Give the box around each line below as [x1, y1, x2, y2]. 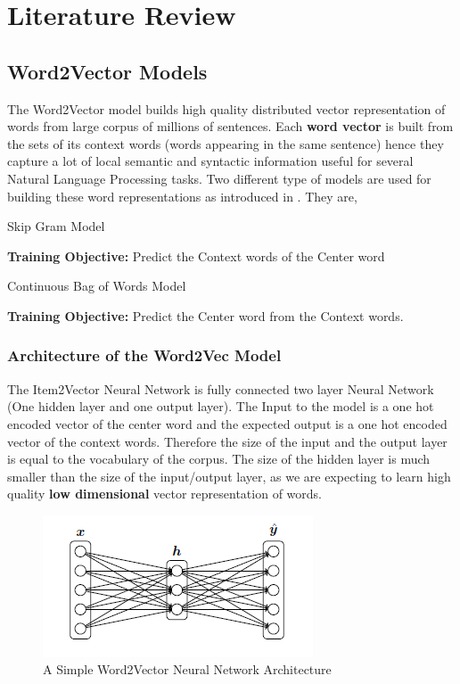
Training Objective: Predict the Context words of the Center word [7, 246, 385, 265]
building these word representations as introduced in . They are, [7, 186, 357, 205]
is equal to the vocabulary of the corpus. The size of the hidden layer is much [7, 449, 431, 468]
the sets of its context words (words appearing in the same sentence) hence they [7, 134, 444, 152]
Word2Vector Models [7, 57, 208, 85]
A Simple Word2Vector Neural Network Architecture [43, 660, 332, 679]
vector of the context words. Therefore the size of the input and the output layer [7, 432, 448, 450]
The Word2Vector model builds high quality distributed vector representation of [7, 99, 446, 118]
